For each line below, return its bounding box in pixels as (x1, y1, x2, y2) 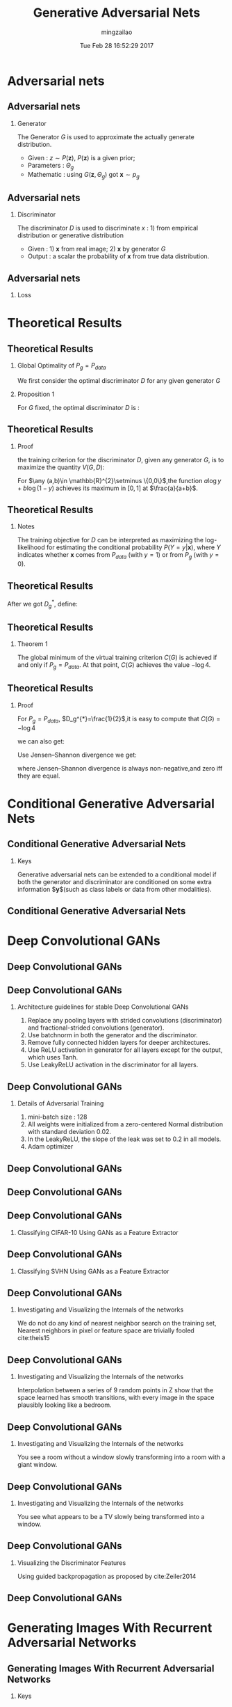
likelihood (17, 543, 45, 551)
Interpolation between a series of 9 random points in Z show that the (17, 1386, 214, 1394)
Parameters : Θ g (27, 161, 74, 171)
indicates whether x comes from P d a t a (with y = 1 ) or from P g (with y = (17, 551, 219, 561)
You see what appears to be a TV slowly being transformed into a (17, 1512, 205, 1520)
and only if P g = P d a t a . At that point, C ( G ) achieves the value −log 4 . (17, 661, 211, 671)
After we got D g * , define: (7, 599, 78, 610)
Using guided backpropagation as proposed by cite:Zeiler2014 (17, 1572, 197, 1580)
